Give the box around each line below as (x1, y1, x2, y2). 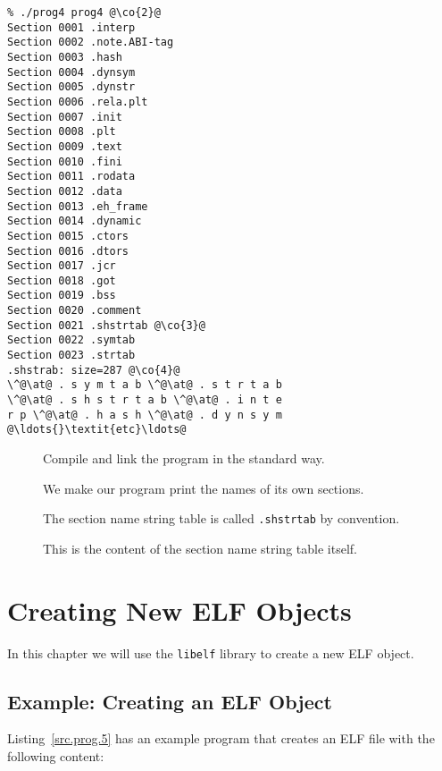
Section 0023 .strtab (7, 349, 136, 362)
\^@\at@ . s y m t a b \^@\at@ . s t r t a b (7, 378, 282, 392)
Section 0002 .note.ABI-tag (7, 36, 174, 49)
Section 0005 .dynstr (7, 80, 136, 94)
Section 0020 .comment (7, 304, 142, 318)
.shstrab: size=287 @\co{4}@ (7, 363, 180, 377)
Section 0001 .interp (7, 21, 136, 34)
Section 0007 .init (7, 110, 122, 123)
